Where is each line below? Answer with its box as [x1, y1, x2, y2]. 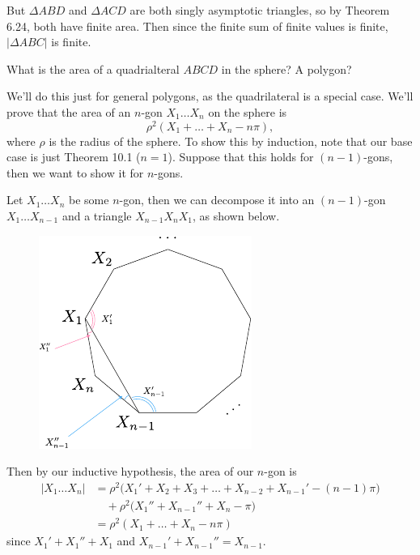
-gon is [264, 463, 297, 480]
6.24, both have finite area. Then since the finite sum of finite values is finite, [6, 17, 388, 34]
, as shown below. [192, 207, 280, 224]
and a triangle [62, 207, 132, 224]
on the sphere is [208, 103, 287, 120]
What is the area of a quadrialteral [6, 60, 180, 77]
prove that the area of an [6, 103, 131, 120]
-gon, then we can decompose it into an [119, 191, 315, 208]
